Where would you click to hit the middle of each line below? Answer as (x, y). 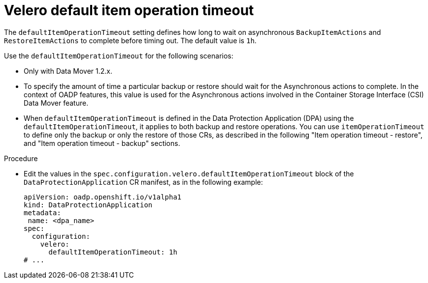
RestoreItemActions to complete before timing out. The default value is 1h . (130, 40)
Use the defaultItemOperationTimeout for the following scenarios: (119, 56)
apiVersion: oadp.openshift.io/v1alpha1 (103, 197)
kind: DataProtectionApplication (88, 205)
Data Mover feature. (56, 103)
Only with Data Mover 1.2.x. (68, 71)
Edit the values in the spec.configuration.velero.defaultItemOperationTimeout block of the (189, 173)
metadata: (42, 212)
